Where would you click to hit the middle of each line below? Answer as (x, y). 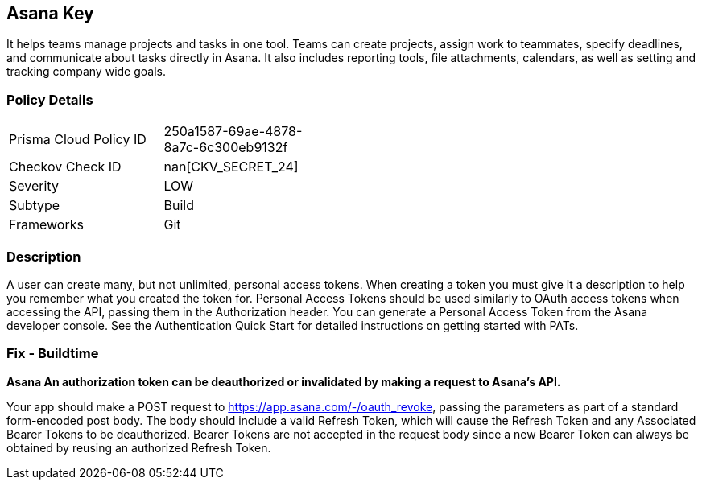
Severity (34, 186)
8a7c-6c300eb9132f (226, 148)
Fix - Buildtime (53, 354)
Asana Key (50, 13)
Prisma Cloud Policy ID (78, 140)
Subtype (35, 206)
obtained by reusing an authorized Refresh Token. (139, 447)
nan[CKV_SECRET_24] (231, 167)
